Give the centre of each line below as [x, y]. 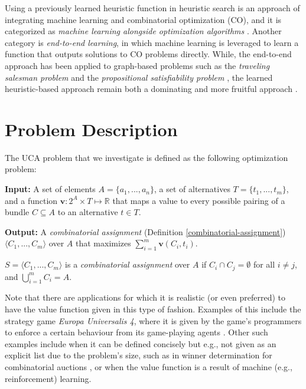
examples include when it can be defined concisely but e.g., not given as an [141, 343]
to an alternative [88, 212]
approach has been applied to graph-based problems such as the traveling [137, 65]
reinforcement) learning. [48, 378]
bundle [17, 212]
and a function [31, 200]
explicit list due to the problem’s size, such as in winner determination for [139, 355]
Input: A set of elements [50, 189]
